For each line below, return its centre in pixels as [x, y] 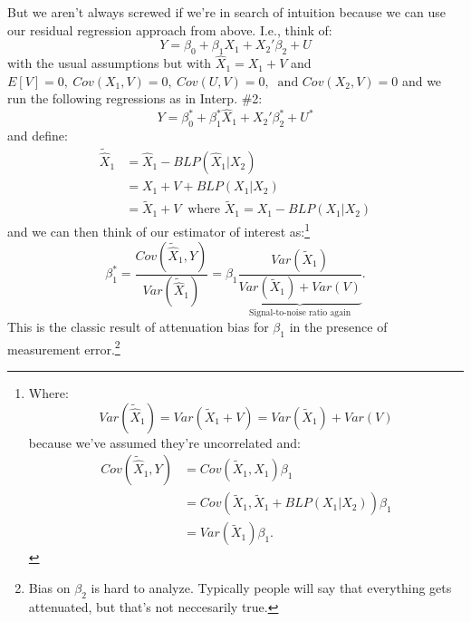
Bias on [49, 587]
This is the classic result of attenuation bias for [138, 326]
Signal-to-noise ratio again [300, 313]
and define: [38, 135]
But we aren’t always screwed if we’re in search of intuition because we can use [227, 12]
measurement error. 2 [64, 347]
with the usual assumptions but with [110, 63]
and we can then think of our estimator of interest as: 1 [159, 230]
